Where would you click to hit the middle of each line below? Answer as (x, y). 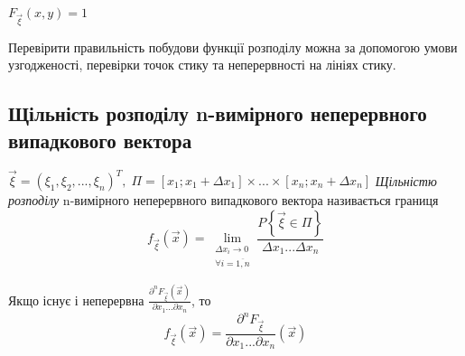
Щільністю (406, 180)
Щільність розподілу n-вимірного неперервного (218, 113)
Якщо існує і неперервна (76, 300)
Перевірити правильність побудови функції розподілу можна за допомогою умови (233, 47)
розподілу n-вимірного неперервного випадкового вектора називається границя (223, 200)
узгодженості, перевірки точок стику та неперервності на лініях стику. (202, 65)
